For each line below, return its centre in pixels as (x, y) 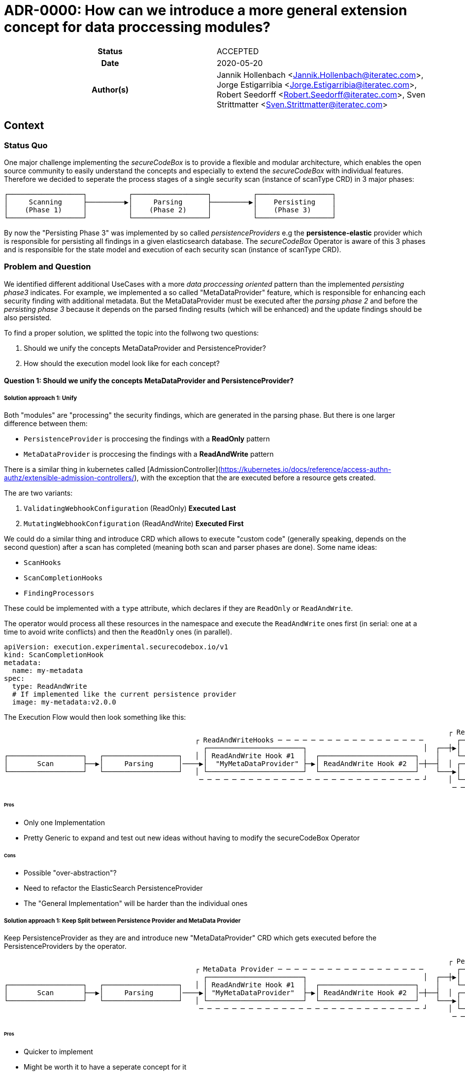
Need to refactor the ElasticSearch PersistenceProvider (113, 888)
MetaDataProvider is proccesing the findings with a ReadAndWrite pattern (149, 454)
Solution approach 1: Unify (41, 398)
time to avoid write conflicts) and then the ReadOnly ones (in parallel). (118, 632)
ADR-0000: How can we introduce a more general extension (206, 10)
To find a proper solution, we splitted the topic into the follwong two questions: (132, 333)
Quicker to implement (58, 1051)
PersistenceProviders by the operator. (65, 946)
